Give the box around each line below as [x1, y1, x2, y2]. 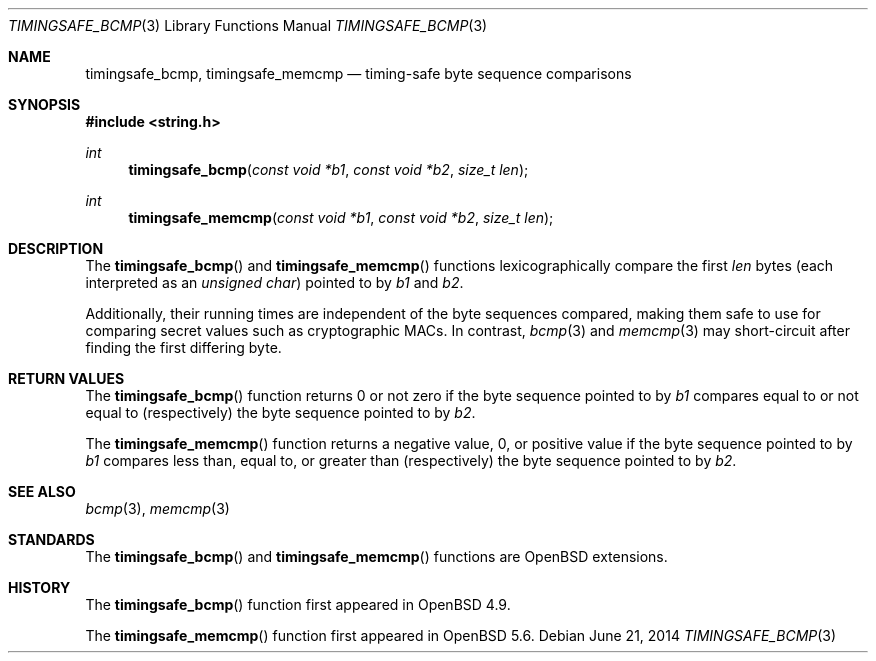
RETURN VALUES [8, 370, 125, 387]
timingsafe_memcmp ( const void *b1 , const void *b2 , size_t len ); [128, 209, 554, 226]
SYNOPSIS [8, 96, 81, 113]
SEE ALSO [8, 483, 76, 500]
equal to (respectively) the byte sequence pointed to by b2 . [85, 404, 476, 421]
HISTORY [8, 579, 71, 596]
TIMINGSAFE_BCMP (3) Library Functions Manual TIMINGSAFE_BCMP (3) [8, 17, 488, 34]
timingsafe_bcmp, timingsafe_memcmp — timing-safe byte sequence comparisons [85, 65, 632, 82]
